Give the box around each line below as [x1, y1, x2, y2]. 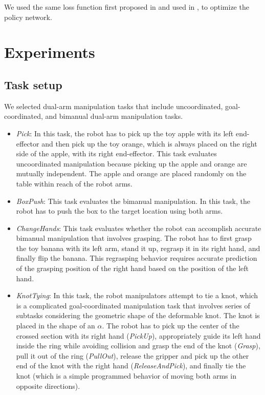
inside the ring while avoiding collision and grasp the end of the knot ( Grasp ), [16, 340, 260, 351]
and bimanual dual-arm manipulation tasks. [45, 111, 183, 121]
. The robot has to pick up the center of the [102, 320, 239, 331]
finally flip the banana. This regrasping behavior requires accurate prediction [16, 253, 257, 263]
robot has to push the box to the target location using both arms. [16, 205, 223, 216]
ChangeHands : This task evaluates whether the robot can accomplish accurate [16, 222, 261, 233]
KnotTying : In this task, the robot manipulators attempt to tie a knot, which [16, 290, 258, 301]
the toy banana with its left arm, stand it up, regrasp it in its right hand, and [16, 242, 260, 253]
